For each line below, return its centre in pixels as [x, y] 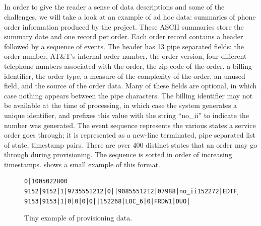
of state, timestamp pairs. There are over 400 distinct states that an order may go [131, 144]
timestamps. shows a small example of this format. [82, 164]
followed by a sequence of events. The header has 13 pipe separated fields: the [124, 46]
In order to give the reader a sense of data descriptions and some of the [114, 7]
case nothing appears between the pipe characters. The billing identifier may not [128, 95]
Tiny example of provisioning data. [78, 218]
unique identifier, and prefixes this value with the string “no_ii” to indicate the [127, 115]
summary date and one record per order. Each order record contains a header [124, 36]
